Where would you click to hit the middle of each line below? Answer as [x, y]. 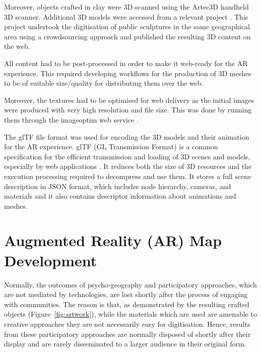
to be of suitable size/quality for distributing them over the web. [104, 83]
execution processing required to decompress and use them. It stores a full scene [128, 176]
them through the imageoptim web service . [71, 119]
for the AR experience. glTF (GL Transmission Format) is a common [111, 146]
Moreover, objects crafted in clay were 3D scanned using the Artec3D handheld [126, 7]
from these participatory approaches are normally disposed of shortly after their [127, 334]
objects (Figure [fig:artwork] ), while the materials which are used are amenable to [130, 314]
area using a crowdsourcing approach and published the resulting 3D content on [127, 36]
